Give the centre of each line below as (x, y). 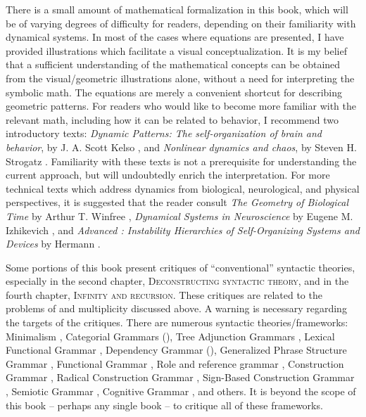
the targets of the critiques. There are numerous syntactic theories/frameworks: (177, 322)
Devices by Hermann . (53, 244)
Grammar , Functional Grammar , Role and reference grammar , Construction (175, 363)
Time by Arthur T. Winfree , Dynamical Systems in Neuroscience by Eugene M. (179, 216)
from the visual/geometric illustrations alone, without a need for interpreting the (180, 78)
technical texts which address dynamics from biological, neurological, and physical (183, 188)
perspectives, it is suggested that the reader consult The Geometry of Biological (177, 202)
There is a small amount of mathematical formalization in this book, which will (177, 9)
